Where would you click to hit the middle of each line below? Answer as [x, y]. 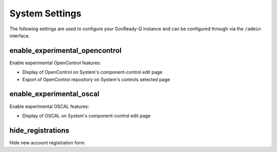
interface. [20, 35]
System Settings [45, 13]
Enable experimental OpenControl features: [55, 63]
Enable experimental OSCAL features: [49, 106]
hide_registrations [39, 130]
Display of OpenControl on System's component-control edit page [92, 72]
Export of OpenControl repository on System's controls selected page [96, 79]
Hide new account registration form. [48, 142]
